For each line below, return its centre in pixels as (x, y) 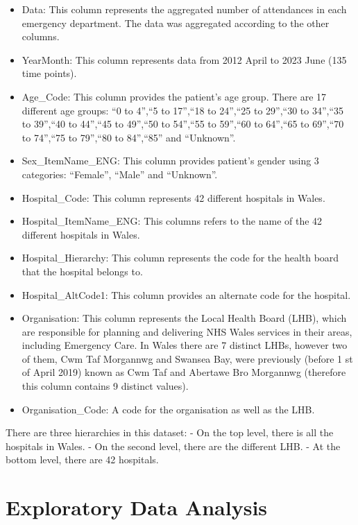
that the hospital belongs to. (82, 271)
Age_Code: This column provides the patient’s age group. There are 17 (174, 96)
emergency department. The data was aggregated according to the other (176, 23)
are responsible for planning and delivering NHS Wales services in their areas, (187, 331)
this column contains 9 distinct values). (105, 386)
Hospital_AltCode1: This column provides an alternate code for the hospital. (186, 294)
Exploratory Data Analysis (137, 507)
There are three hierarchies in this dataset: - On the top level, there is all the (170, 432)
